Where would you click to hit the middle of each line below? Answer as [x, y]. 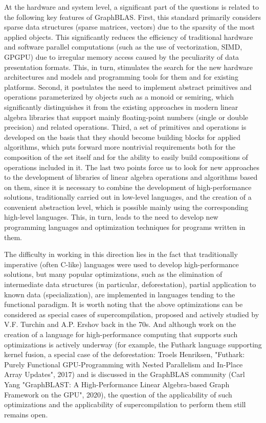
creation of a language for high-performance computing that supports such [121, 334]
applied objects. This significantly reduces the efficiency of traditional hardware [129, 37]
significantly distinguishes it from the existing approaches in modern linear [121, 107]
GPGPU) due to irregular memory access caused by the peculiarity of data [122, 56]
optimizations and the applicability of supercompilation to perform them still [125, 404]
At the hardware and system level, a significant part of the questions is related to [131, 7]
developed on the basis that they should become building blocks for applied [122, 137]
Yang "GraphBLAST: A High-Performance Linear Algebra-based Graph [117, 384]
